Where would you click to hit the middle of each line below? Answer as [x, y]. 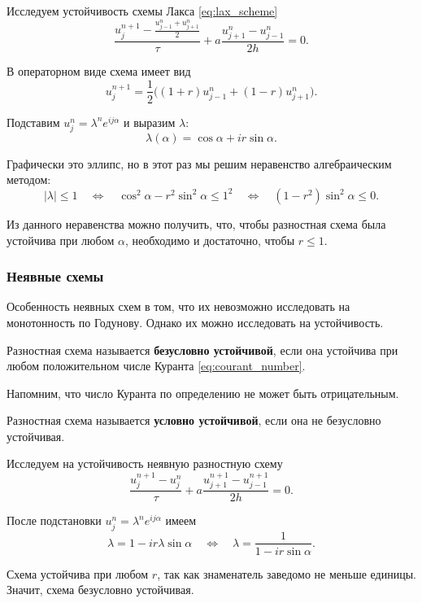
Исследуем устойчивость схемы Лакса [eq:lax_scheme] [142, 11]
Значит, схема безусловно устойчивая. [100, 590]
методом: [29, 179]
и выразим [150, 122]
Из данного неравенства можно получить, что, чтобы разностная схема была [196, 223]
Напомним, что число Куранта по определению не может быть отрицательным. [203, 393]
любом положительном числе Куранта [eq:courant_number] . [156, 366]
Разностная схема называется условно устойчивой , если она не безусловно [194, 420]
